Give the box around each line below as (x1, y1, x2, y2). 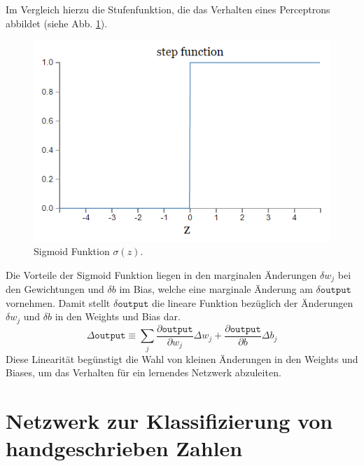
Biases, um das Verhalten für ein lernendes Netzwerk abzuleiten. (6, 365, 281, 380)
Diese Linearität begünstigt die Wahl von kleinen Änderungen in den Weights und (6, 351, 358, 366)
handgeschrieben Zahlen (6, 434, 243, 462)
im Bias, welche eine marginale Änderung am (119, 282, 313, 296)
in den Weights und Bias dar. (55, 309, 181, 324)
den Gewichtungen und (6, 282, 104, 296)
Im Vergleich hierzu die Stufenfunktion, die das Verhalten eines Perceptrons (6, 2, 330, 16)
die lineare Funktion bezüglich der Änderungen (151, 295, 353, 310)
